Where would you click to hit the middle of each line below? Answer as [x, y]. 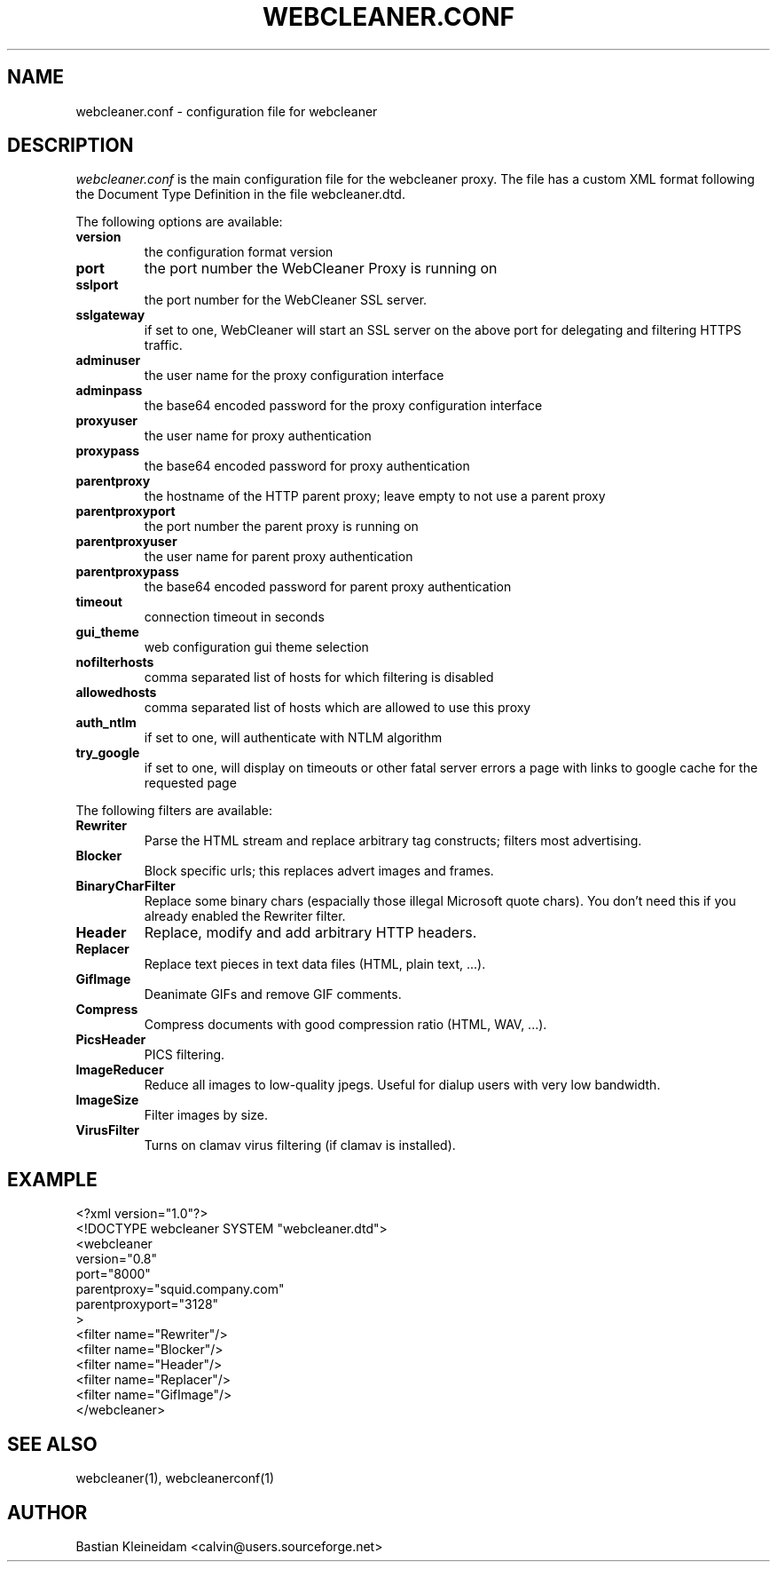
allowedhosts [116, 693]
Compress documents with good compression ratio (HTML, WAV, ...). [345, 1025]
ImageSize [107, 1100]
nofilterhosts [115, 662]
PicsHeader [111, 1040]
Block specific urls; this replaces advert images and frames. [319, 871]
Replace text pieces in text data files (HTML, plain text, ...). [315, 964]
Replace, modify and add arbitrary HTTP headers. [310, 933]
